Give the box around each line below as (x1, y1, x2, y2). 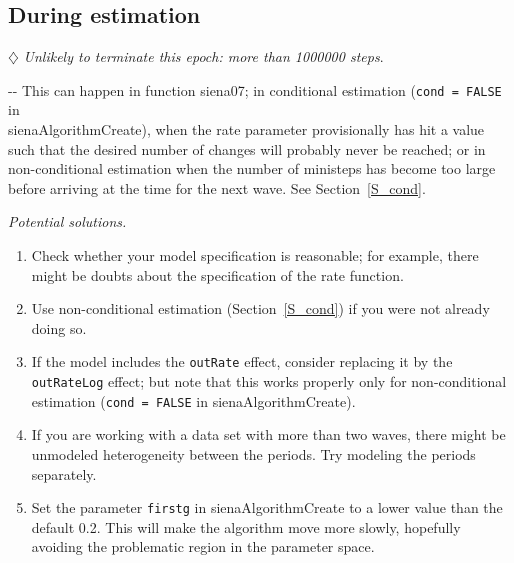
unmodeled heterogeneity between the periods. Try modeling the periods (31, 443, 476, 464)
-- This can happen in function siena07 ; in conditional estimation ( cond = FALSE (8, 79, 502, 100)
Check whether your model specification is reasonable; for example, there (31, 245, 479, 266)
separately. (31, 463, 97, 484)
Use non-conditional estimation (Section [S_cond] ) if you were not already (31, 298, 490, 319)
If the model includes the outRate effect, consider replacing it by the (31, 351, 453, 372)
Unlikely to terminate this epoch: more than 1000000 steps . (23, 46, 384, 67)
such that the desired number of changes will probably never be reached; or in (8, 138, 486, 159)
